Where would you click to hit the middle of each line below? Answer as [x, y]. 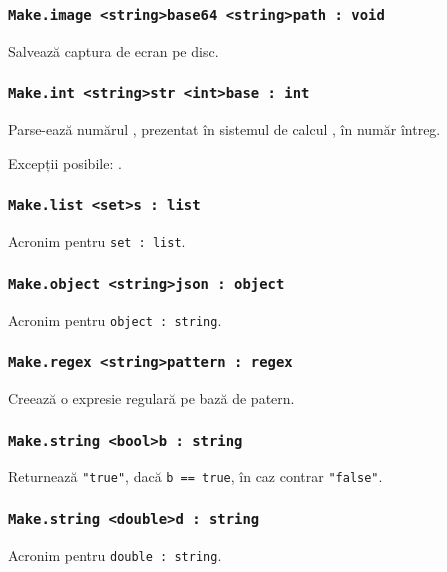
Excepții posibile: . [65, 162]
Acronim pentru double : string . [115, 554]
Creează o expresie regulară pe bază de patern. [151, 398]
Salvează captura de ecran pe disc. [113, 50]
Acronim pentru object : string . [115, 319]
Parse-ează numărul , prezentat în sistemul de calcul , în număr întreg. [224, 129]
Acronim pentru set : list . [97, 241]
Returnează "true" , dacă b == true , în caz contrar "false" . [195, 476]
